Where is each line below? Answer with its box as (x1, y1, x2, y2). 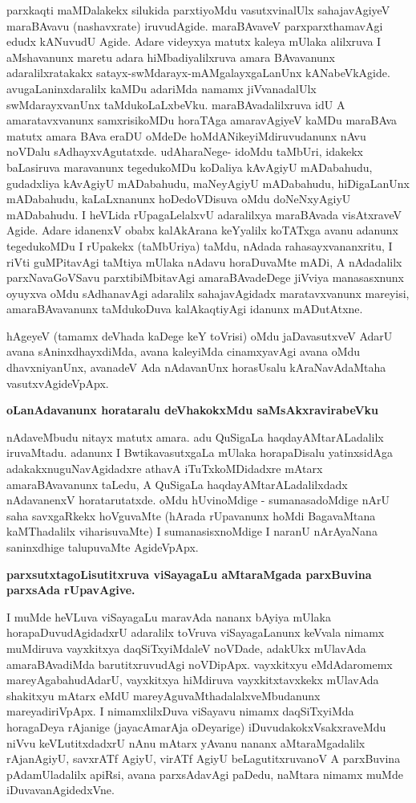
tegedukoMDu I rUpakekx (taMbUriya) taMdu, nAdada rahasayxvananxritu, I (6, 237, 393, 254)
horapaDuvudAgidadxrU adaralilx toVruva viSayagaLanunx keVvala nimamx (6, 624, 385, 641)
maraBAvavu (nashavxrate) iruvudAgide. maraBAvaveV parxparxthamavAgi (6, 17, 383, 34)
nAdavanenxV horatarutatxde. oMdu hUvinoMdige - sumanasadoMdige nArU (6, 491, 390, 508)
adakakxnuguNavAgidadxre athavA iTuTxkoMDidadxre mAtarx (6, 460, 323, 477)
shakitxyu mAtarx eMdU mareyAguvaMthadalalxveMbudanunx (6, 687, 321, 703)
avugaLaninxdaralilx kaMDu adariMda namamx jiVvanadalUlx (6, 79, 317, 96)
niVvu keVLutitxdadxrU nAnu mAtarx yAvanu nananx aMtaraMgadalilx (6, 734, 366, 751)
